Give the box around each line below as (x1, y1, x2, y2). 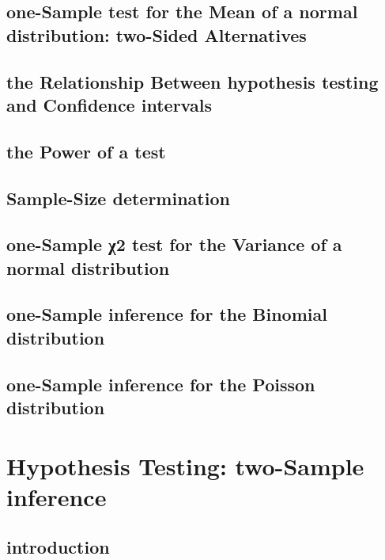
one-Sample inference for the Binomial (6, 302, 327, 326)
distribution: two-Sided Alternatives (6, 22, 307, 47)
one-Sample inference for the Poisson (6, 371, 315, 396)
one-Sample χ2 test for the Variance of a (6, 232, 342, 257)
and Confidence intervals (6, 92, 212, 116)
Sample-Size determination (6, 185, 230, 210)
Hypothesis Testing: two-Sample (6, 449, 364, 482)
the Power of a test (6, 139, 166, 163)
